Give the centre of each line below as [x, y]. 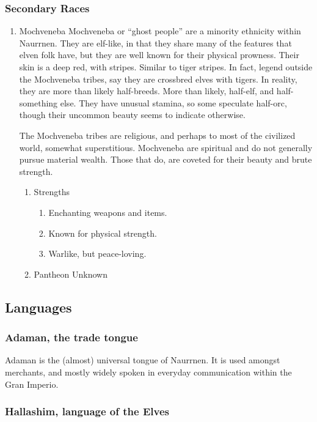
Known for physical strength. [103, 233]
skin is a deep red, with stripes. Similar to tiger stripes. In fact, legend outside [166, 67]
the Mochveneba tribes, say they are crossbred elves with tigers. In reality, [158, 79]
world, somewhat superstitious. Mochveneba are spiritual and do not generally [166, 147]
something [38, 102]
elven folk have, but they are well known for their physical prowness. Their [159, 55]
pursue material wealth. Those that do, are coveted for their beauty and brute [166, 159]
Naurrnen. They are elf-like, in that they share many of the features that [155, 43]
